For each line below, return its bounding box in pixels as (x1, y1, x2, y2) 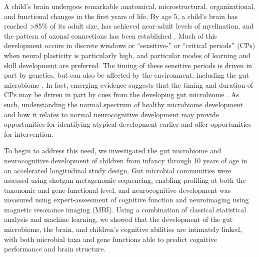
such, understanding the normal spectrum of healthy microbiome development (4, 99, 243, 109)
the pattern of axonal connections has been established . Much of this (4, 30, 217, 41)
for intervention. (4, 128, 53, 139)
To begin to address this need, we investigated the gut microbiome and (4, 145, 221, 156)
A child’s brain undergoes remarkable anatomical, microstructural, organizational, (4, 1, 255, 11)
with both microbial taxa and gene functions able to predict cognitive (4, 233, 217, 244)
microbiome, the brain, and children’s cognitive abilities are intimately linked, (4, 224, 242, 234)
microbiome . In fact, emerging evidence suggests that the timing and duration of (4, 79, 253, 90)
